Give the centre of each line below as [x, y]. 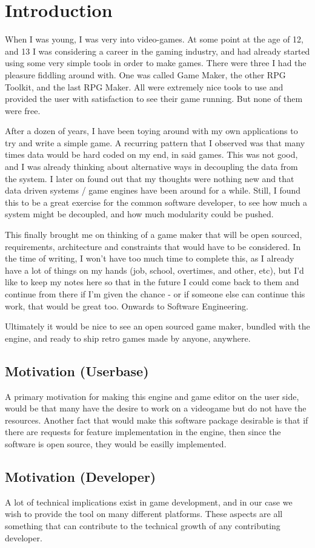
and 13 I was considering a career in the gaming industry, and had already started [157, 51]
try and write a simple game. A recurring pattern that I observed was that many [155, 142]
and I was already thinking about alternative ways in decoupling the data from [151, 167]
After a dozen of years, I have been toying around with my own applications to [151, 131]
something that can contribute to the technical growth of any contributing [143, 525]
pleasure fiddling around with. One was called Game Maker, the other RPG [145, 74]
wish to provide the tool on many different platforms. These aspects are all [144, 514]
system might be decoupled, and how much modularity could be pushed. [139, 214]
